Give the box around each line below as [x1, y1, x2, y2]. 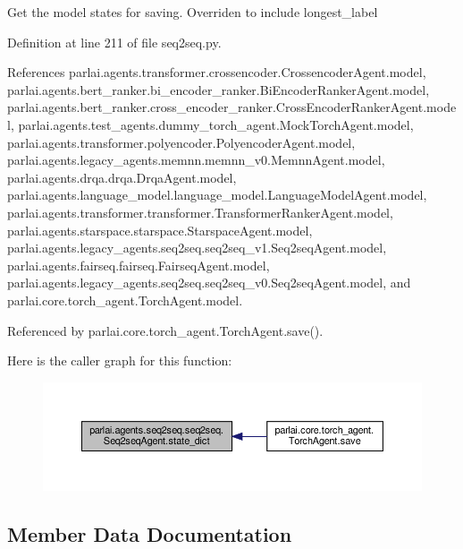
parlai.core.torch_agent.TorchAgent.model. [7, 290, 243, 309]
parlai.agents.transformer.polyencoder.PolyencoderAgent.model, [7, 133, 356, 151]
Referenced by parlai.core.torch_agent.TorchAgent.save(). [7, 321, 324, 339]
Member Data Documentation [7, 519, 292, 547]
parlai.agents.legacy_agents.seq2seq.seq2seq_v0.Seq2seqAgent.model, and [7, 273, 411, 292]
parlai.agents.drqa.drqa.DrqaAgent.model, [7, 167, 237, 186]
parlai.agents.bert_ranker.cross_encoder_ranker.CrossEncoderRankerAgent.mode [7, 98, 457, 116]
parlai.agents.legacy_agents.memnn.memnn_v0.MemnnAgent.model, [7, 150, 385, 169]
